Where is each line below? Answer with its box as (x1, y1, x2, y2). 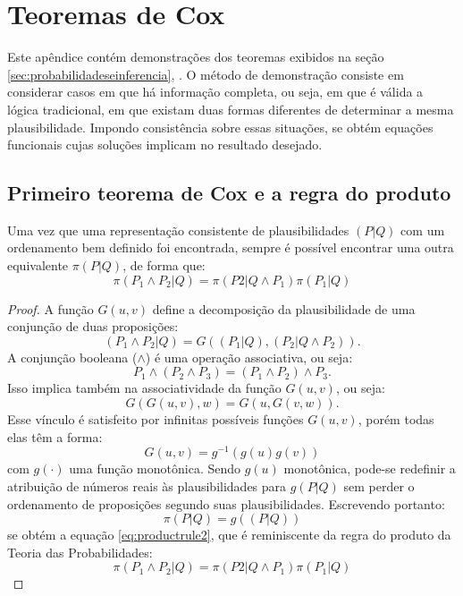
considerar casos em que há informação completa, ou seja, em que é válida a (7, 82, 424, 101)
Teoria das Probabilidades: (7, 542, 153, 561)
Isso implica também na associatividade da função (7, 379, 282, 397)
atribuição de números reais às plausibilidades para (7, 476, 287, 495)
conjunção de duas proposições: (7, 317, 179, 336)
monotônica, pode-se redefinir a (283, 459, 456, 478)
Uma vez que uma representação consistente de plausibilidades (7, 220, 349, 239)
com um (400, 220, 445, 239)
